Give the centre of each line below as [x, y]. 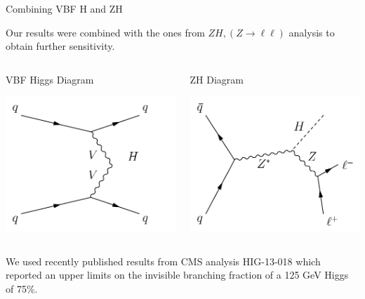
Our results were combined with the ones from [105, 32]
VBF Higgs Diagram [50, 79]
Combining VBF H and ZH [64, 8]
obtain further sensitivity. [60, 46]
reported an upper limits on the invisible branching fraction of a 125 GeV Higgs [177, 275]
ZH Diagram [217, 79]
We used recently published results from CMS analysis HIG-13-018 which [163, 261]
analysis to [312, 32]
